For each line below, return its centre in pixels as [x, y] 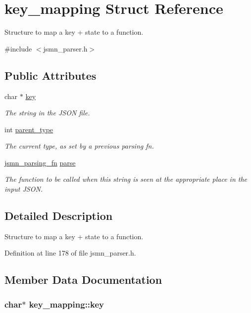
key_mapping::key [67, 304]
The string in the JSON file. [47, 113]
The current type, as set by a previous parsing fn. [79, 146]
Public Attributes [50, 75]
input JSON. [24, 189]
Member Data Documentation [83, 280]
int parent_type [29, 129]
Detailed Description [59, 216]
